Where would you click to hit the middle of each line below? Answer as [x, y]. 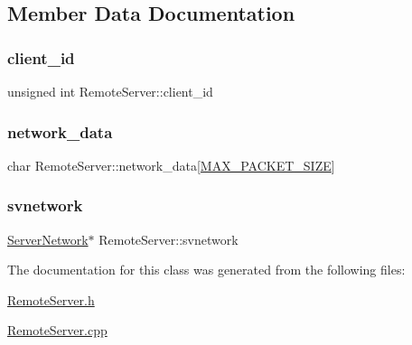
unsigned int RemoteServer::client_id [110, 91]
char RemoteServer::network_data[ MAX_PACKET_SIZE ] [171, 165]
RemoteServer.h [51, 299]
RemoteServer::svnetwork [169, 239]
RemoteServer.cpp [57, 330]
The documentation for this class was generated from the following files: [206, 270]
